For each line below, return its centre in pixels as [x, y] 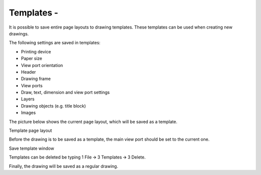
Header [29, 72]
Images [29, 113]
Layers [28, 99]
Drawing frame [36, 79]
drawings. [19, 33]
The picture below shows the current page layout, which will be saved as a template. [93, 122]
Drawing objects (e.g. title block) [54, 106]
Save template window [31, 148]
